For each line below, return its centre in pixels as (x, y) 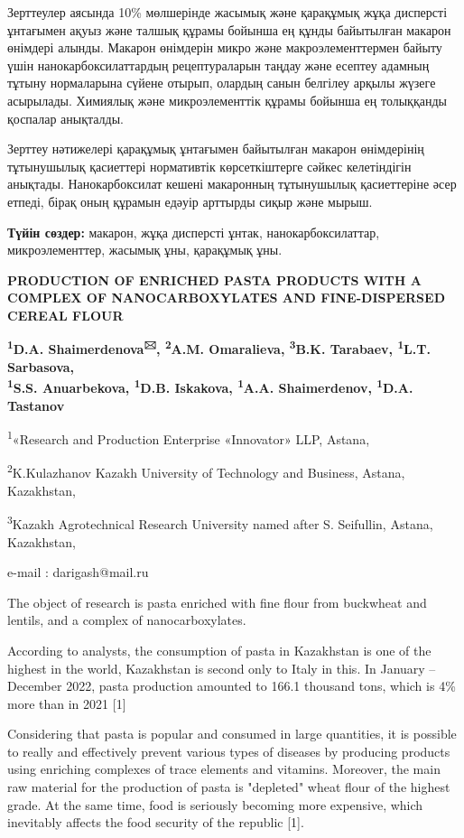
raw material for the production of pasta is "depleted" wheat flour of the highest (229, 787)
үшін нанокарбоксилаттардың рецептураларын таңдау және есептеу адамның (218, 65)
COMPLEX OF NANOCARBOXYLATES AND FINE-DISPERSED (227, 298)
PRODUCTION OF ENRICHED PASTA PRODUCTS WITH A (214, 279)
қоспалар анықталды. (66, 118)
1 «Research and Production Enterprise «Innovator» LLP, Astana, (189, 438)
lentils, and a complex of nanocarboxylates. (127, 620)
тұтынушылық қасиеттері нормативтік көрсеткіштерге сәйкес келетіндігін (209, 166)
